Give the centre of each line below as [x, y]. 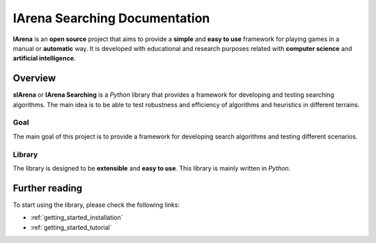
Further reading [48, 188]
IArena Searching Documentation [111, 18]
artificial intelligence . [44, 58]
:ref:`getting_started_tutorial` [71, 227]
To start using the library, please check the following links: [96, 205]
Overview [34, 78]
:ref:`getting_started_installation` [77, 218]
